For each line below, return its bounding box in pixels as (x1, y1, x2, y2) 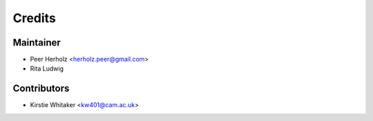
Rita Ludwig (30, 64, 64, 73)
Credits (12, 10, 57, 26)
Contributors (12, 83, 70, 95)
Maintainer (12, 37, 61, 48)
